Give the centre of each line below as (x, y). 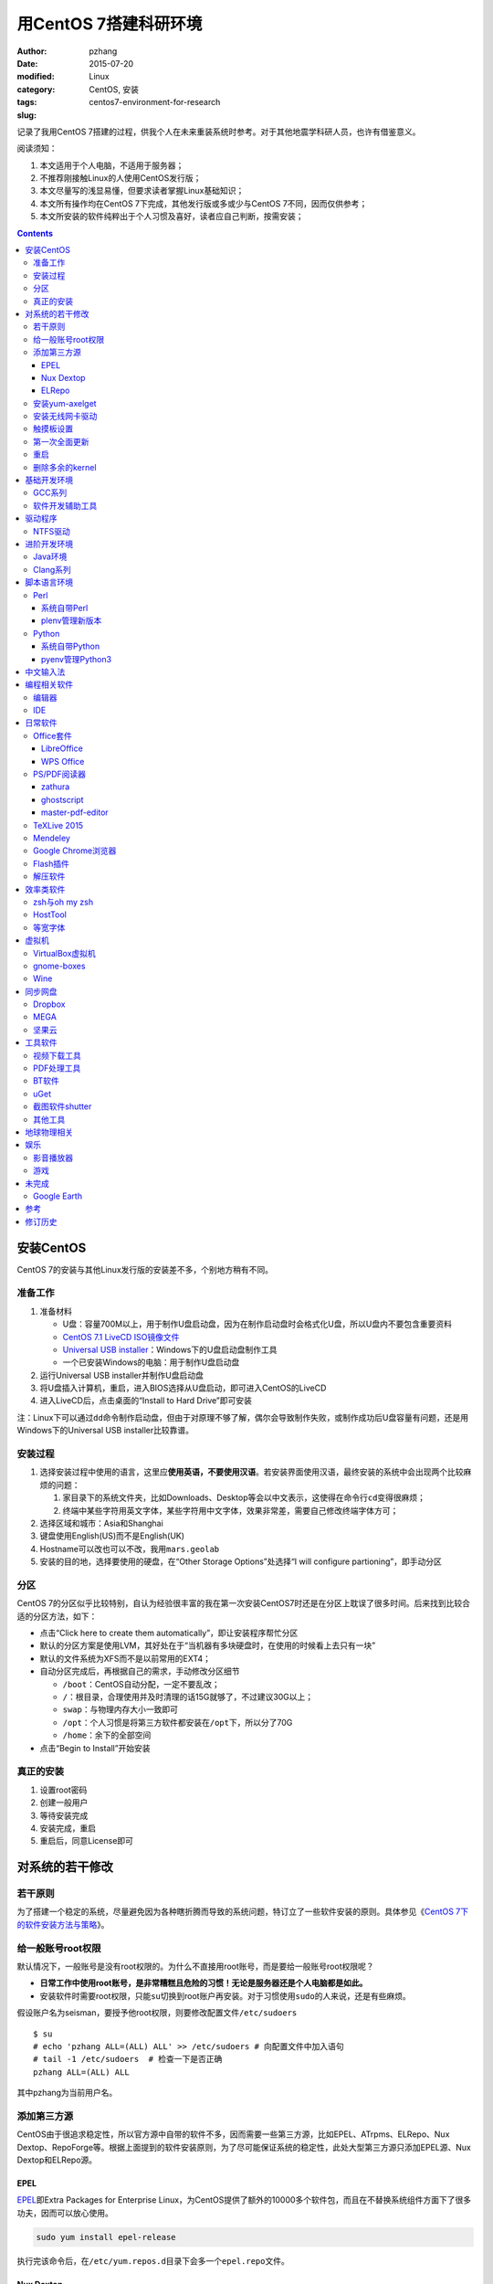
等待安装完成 (64, 1815)
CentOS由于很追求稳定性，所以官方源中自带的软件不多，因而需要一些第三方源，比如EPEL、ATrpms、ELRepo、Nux (233, 2134)
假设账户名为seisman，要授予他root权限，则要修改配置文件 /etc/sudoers (157, 2013)
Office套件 (53, 735)
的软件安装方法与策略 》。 (63, 1924)
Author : (32, 51)
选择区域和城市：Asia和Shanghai (101, 1523)
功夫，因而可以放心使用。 (65, 2213)
